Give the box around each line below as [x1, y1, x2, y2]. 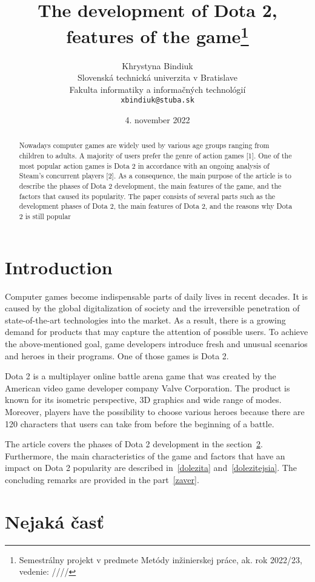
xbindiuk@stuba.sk [121, 96, 194, 105]
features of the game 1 [66, 21, 249, 49]
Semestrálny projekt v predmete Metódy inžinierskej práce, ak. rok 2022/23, [19, 553, 302, 566]
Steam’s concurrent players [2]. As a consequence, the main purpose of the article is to [19, 171, 291, 181]
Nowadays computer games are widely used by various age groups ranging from [19, 140, 270, 151]
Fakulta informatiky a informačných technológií [69, 83, 246, 95]
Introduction [5, 254, 113, 279]
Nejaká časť [5, 509, 104, 533]
